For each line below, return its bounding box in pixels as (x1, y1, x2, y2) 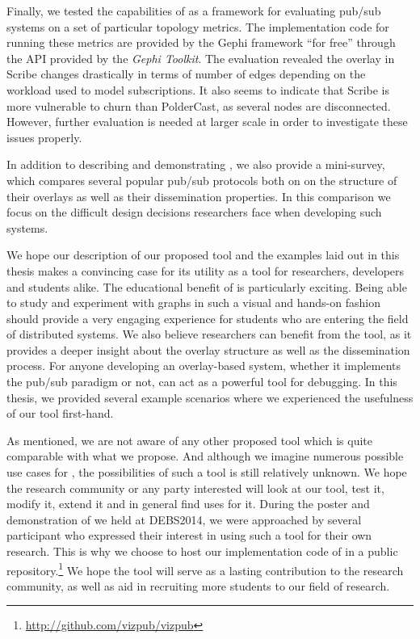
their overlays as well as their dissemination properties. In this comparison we (6, 187, 391, 204)
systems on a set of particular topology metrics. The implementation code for (6, 18, 389, 35)
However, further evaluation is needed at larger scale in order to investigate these (6, 113, 408, 130)
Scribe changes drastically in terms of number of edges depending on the (6, 65, 366, 82)
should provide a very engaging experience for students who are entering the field (6, 309, 409, 326)
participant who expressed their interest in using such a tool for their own (6, 527, 372, 544)
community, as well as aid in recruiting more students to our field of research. (6, 577, 390, 594)
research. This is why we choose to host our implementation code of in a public (6, 543, 398, 559)
